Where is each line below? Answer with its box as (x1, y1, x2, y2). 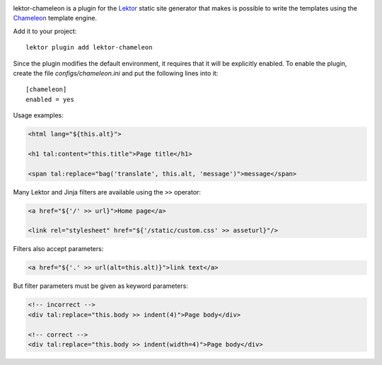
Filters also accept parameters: (13, 245, 104, 253)
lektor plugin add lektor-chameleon (25, 43, 153, 52)
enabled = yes (25, 95, 74, 103)
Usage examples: (13, 111, 64, 120)
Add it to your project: (13, 27, 77, 35)
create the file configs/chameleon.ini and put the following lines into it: (13, 69, 219, 77)
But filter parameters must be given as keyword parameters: (13, 282, 189, 290)
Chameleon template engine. (13, 14, 98, 23)
